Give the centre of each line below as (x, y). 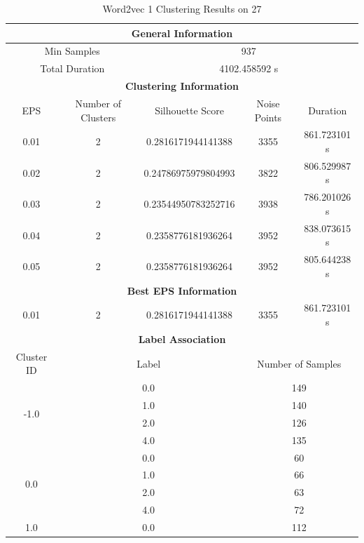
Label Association (182, 338)
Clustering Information (182, 86)
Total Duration (72, 68)
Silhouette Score (189, 110)
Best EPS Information (182, 290)
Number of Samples (299, 363)
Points (268, 117)
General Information (182, 33)
